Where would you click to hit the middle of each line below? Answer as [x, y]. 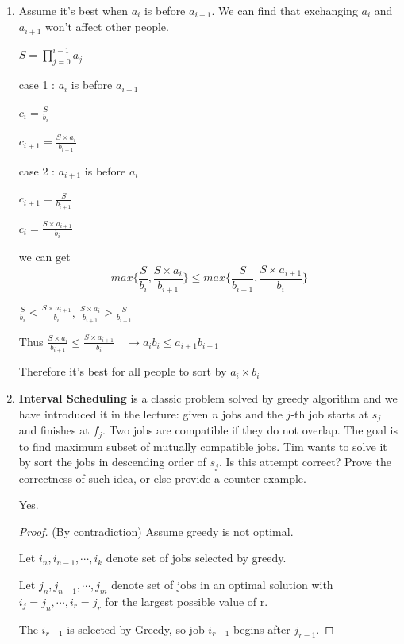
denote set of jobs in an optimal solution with [222, 584]
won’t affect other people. [107, 27]
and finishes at [54, 430]
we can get [44, 256]
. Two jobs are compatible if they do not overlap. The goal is [250, 430]
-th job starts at [330, 413]
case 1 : [37, 85]
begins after [262, 629]
